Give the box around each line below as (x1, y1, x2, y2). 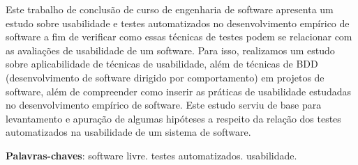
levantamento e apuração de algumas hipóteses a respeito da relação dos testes (6, 111, 341, 125)
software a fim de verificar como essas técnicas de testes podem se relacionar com (6, 29, 352, 44)
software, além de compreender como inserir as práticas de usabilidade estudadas (6, 84, 352, 98)
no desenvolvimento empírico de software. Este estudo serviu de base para (6, 97, 322, 112)
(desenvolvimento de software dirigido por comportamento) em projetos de (6, 70, 325, 84)
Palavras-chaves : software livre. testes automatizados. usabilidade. (6, 148, 297, 162)
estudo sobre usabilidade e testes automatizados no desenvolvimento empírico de (6, 15, 350, 30)
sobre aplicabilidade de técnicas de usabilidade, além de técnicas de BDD (6, 56, 318, 71)
